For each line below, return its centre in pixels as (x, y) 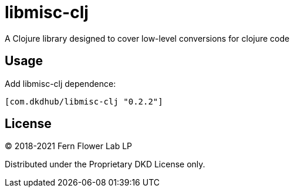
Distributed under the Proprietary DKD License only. (105, 164)
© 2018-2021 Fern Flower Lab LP (69, 146)
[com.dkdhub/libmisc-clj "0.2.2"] (84, 101)
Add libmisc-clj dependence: (60, 83)
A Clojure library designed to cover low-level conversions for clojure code (147, 38)
